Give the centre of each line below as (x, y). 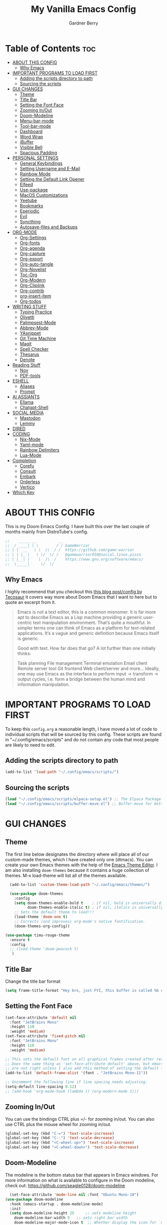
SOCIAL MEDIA (28, 413)
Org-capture (33, 253)
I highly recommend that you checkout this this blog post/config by (74, 592)
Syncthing (30, 221)
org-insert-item (35, 296)
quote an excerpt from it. (31, 602)
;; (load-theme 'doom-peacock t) (44, 949)
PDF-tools (30, 375)
